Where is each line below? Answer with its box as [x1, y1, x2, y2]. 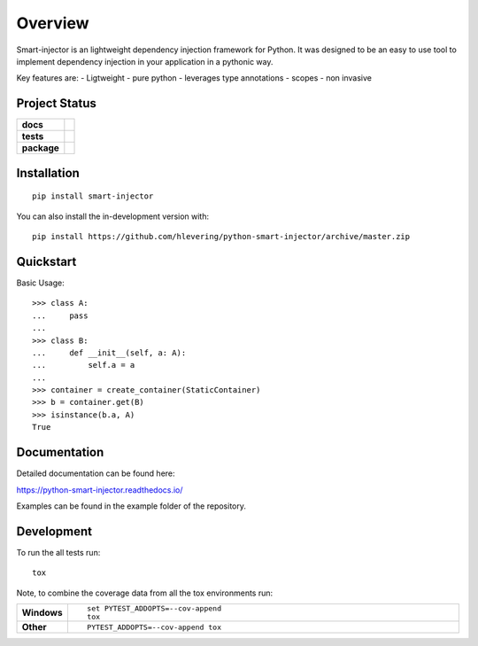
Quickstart [16, 253, 77, 269]
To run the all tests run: [16, 547, 101, 557]
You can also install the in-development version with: [16, 211, 210, 222]
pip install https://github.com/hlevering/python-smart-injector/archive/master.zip [32, 231, 411, 242]
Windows [21, 607, 63, 619]
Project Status [16, 96, 97, 111]
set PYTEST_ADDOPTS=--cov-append [87, 603, 221, 613]
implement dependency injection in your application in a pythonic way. [16, 56, 274, 66]
